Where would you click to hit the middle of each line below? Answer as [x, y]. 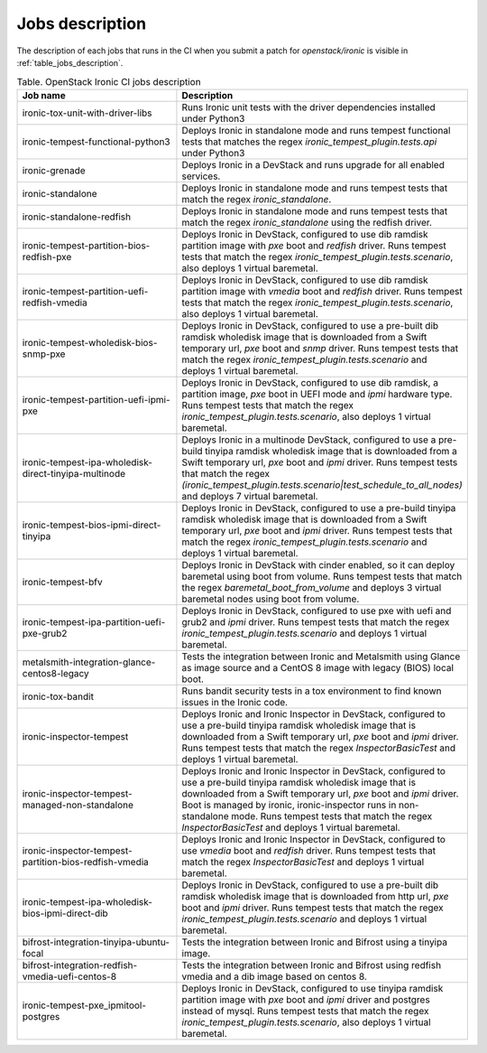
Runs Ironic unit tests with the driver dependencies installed [309, 107]
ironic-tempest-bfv [62, 582]
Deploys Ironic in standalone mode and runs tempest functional [316, 130]
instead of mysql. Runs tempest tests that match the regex [305, 1011]
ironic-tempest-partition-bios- [86, 246]
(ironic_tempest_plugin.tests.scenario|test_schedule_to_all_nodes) [322, 485]
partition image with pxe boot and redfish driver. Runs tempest [314, 246]
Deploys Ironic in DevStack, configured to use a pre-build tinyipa [319, 508]
